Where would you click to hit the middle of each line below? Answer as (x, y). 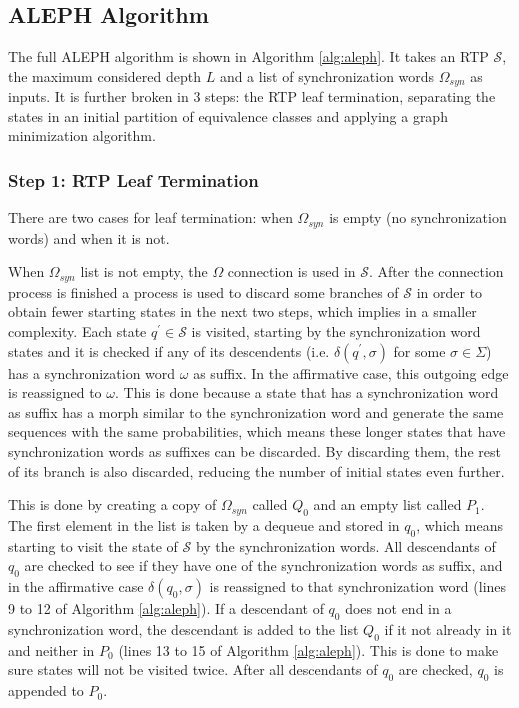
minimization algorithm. (82, 135)
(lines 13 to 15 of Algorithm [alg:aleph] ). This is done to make (308, 649)
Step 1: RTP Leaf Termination (133, 179)
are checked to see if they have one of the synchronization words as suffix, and (263, 565)
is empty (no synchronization (418, 217)
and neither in (51, 649)
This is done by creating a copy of (112, 504)
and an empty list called (387, 504)
